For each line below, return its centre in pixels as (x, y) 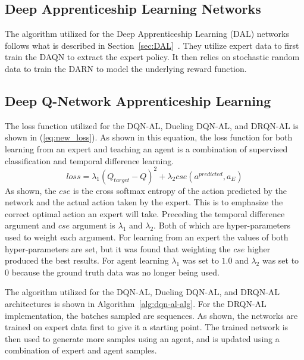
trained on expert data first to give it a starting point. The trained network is (147, 327)
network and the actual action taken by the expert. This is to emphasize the (144, 202)
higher (259, 248)
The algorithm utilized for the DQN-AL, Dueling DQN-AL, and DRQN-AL (142, 292)
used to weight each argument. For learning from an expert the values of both (147, 237)
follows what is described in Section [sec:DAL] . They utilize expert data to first (152, 45)
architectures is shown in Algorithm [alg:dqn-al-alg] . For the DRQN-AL (136, 303)
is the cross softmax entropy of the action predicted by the (180, 190)
